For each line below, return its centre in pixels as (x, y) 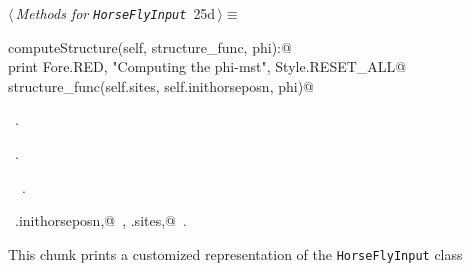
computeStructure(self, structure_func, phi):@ (150, 46)
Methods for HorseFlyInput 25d (115, 13)
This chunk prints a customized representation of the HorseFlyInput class (235, 253)
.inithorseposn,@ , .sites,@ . (100, 220)
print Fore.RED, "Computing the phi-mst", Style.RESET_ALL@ (207, 66)
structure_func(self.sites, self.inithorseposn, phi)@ (161, 85)
